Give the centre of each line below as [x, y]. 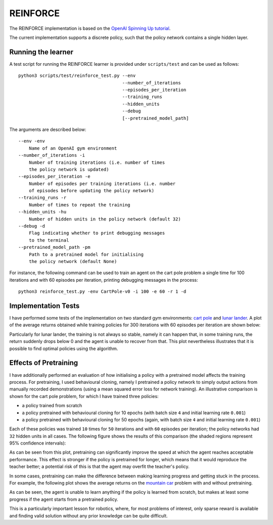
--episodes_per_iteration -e [54, 177]
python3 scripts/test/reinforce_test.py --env [77, 76]
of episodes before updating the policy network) [91, 191]
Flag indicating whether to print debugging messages [97, 233]
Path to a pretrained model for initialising [86, 254]
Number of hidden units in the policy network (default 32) [105, 219]
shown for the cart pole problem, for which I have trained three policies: [84, 396]
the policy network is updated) [69, 169]
